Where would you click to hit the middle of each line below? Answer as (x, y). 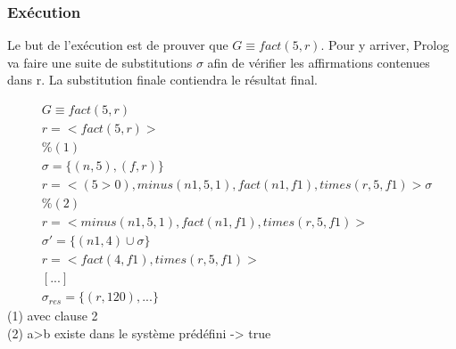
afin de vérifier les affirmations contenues (319, 62)
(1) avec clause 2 (53, 316)
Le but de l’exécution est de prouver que (118, 45)
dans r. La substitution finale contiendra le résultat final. (162, 80)
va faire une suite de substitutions (100, 62)
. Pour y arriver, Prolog (385, 45)
